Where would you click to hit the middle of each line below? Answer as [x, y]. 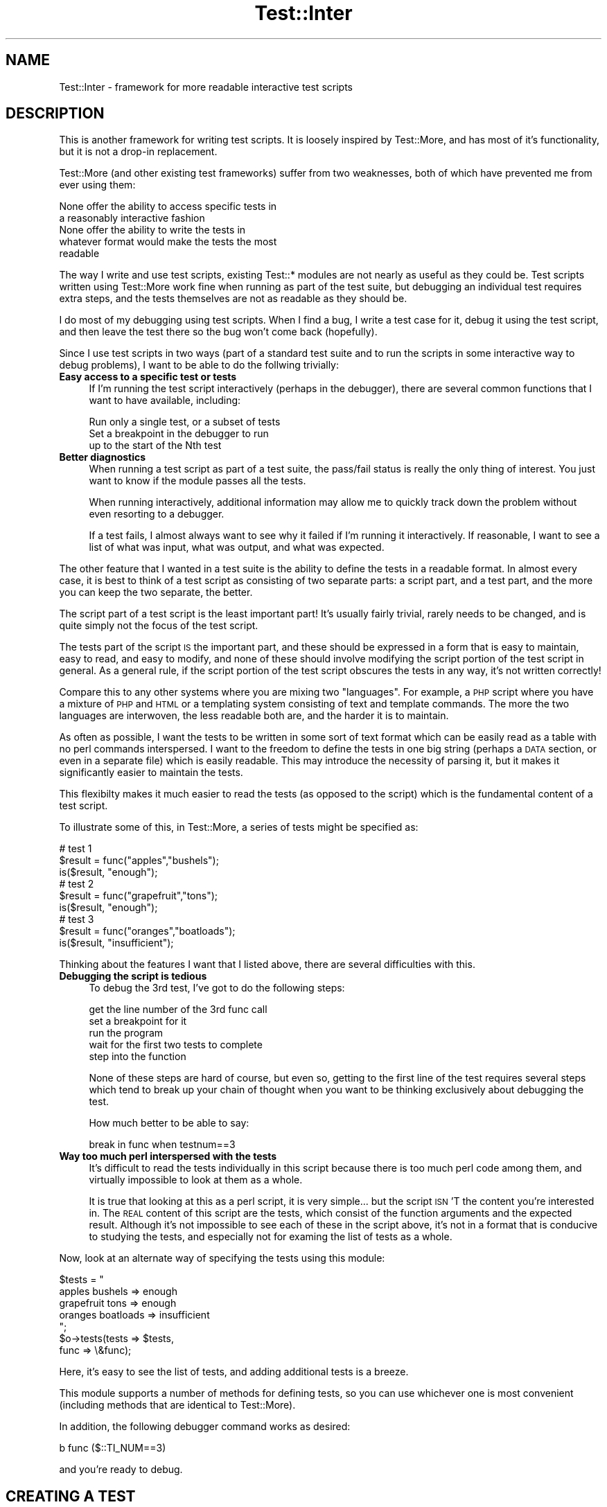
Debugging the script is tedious [133, 976]
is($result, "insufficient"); [116, 943]
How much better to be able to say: [169, 1123]
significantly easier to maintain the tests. [151, 773]
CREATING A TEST [71, 1496]
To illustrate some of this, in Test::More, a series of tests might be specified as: [239, 827]
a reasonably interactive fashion [132, 218]
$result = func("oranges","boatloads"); [147, 931]
